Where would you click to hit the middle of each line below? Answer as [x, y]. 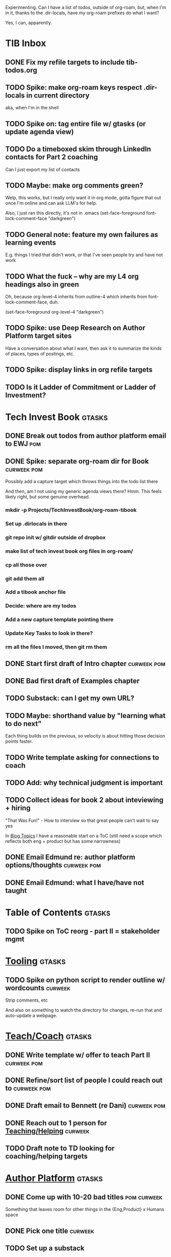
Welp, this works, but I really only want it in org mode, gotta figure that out [83, 198]
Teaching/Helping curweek [47, 1131]
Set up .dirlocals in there [36, 524]
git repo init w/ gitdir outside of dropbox [56, 537]
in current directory [58, 95]
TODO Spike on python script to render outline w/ [85, 980]
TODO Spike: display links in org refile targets [79, 370]
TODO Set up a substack [45, 1248]
